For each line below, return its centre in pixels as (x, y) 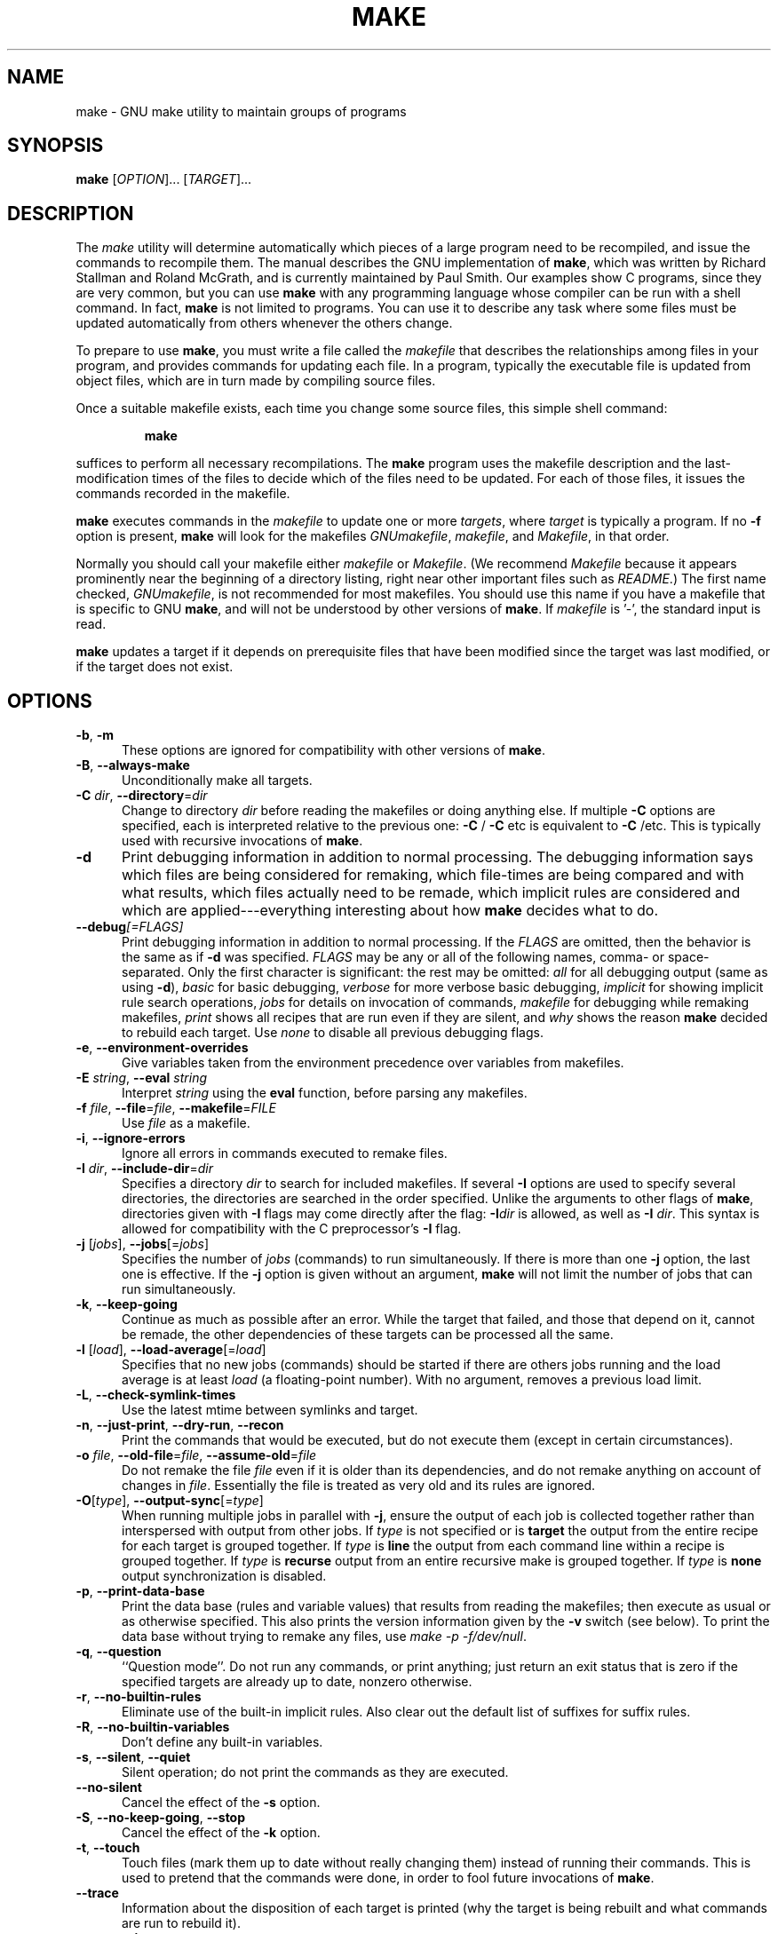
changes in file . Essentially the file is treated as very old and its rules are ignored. (359, 1486)
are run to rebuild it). (181, 1923)
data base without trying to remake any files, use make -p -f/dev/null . (324, 1637)
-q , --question (119, 1652)
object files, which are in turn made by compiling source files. (256, 381)
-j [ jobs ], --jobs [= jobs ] (143, 1244)
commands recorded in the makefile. (183, 494)
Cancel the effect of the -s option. (221, 1803)
